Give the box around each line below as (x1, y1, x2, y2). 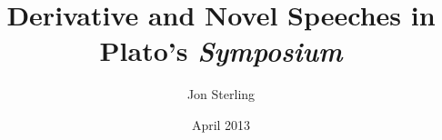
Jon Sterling (186, 85, 256, 104)
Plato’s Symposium (99, 32, 343, 70)
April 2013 (191, 115, 251, 134)
